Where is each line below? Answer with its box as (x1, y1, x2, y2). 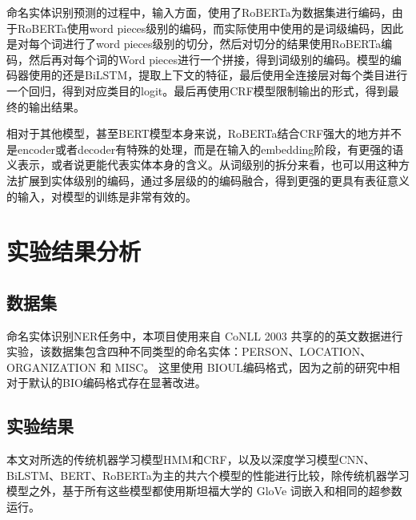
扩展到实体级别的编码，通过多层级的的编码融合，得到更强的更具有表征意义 (17, 171, 410, 188)
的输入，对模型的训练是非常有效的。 (6, 187, 197, 204)
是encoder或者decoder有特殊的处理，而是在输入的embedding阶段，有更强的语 (6, 140, 404, 157)
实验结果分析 (6, 235, 142, 268)
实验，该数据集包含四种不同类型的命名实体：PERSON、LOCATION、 (6, 343, 372, 360)
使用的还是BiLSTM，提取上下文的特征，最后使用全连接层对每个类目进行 (28, 67, 408, 83)
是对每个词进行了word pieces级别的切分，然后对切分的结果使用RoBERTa (6, 35, 382, 52)
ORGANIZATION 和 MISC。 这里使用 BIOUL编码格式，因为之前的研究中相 (6, 358, 400, 375)
